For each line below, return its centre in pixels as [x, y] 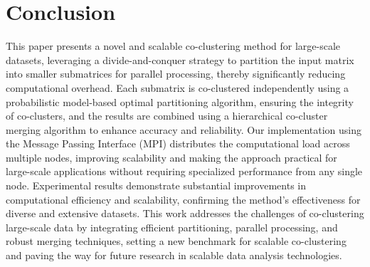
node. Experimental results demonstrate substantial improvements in [156, 185]
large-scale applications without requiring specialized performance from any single [184, 171]
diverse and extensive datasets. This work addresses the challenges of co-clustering [185, 213]
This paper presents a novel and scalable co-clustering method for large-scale [173, 46]
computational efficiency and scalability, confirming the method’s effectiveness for [183, 199]
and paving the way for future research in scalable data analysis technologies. [174, 255]
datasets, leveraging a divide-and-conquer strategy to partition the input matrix [180, 59]
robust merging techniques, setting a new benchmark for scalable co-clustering [176, 241]
